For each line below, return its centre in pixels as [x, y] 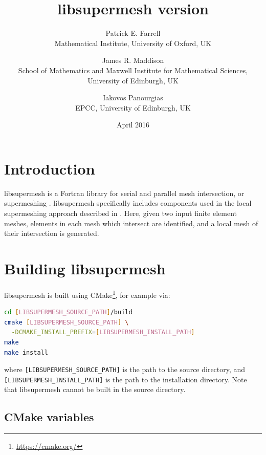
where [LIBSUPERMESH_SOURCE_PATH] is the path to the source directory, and [125, 369]
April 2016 [133, 125]
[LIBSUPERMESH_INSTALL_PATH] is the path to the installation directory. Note [126, 379]
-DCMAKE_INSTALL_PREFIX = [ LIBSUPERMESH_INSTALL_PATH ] [103, 332]
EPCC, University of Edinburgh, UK [133, 107]
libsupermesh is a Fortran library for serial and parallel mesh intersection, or [124, 193]
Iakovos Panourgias [133, 97]
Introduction [50, 168]
